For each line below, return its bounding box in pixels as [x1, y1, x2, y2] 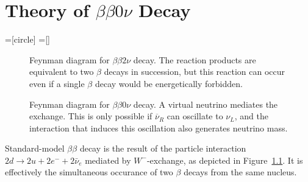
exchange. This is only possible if [29, 110, 152, 122]
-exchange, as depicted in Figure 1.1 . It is [146, 153, 303, 166]
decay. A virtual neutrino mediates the [133, 97, 278, 110]
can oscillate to [167, 110, 223, 122]
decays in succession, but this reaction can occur [104, 65, 285, 78]
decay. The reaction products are [133, 53, 256, 66]
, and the [234, 110, 268, 122]
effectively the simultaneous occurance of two [5, 166, 173, 178]
